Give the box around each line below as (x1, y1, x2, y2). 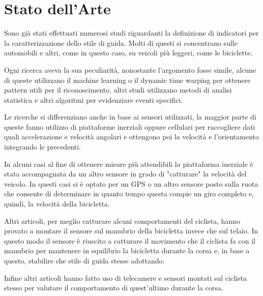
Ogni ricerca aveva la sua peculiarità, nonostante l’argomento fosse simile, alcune (4, 64, 256, 75)
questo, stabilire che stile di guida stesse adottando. (4, 255, 165, 265)
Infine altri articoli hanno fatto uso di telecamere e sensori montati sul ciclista (4, 272, 247, 283)
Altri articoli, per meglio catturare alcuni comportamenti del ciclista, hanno (4, 215, 240, 226)
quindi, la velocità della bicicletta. (4, 198, 110, 209)
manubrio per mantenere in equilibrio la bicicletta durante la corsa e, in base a (4, 245, 250, 256)
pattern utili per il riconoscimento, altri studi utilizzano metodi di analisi (4, 84, 232, 95)
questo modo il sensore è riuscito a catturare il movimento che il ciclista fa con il (4, 235, 255, 246)
